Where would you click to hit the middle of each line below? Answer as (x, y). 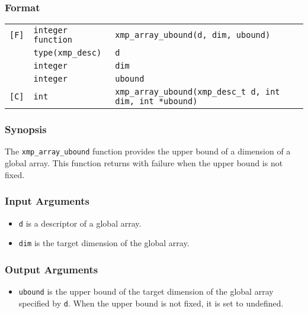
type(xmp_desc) (68, 53)
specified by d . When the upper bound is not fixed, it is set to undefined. (151, 303)
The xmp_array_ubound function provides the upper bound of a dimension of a (148, 151)
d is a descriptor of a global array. (80, 223)
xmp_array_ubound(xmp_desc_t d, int (198, 92)
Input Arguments (47, 201)
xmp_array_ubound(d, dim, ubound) (193, 35)
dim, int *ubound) (156, 101)
